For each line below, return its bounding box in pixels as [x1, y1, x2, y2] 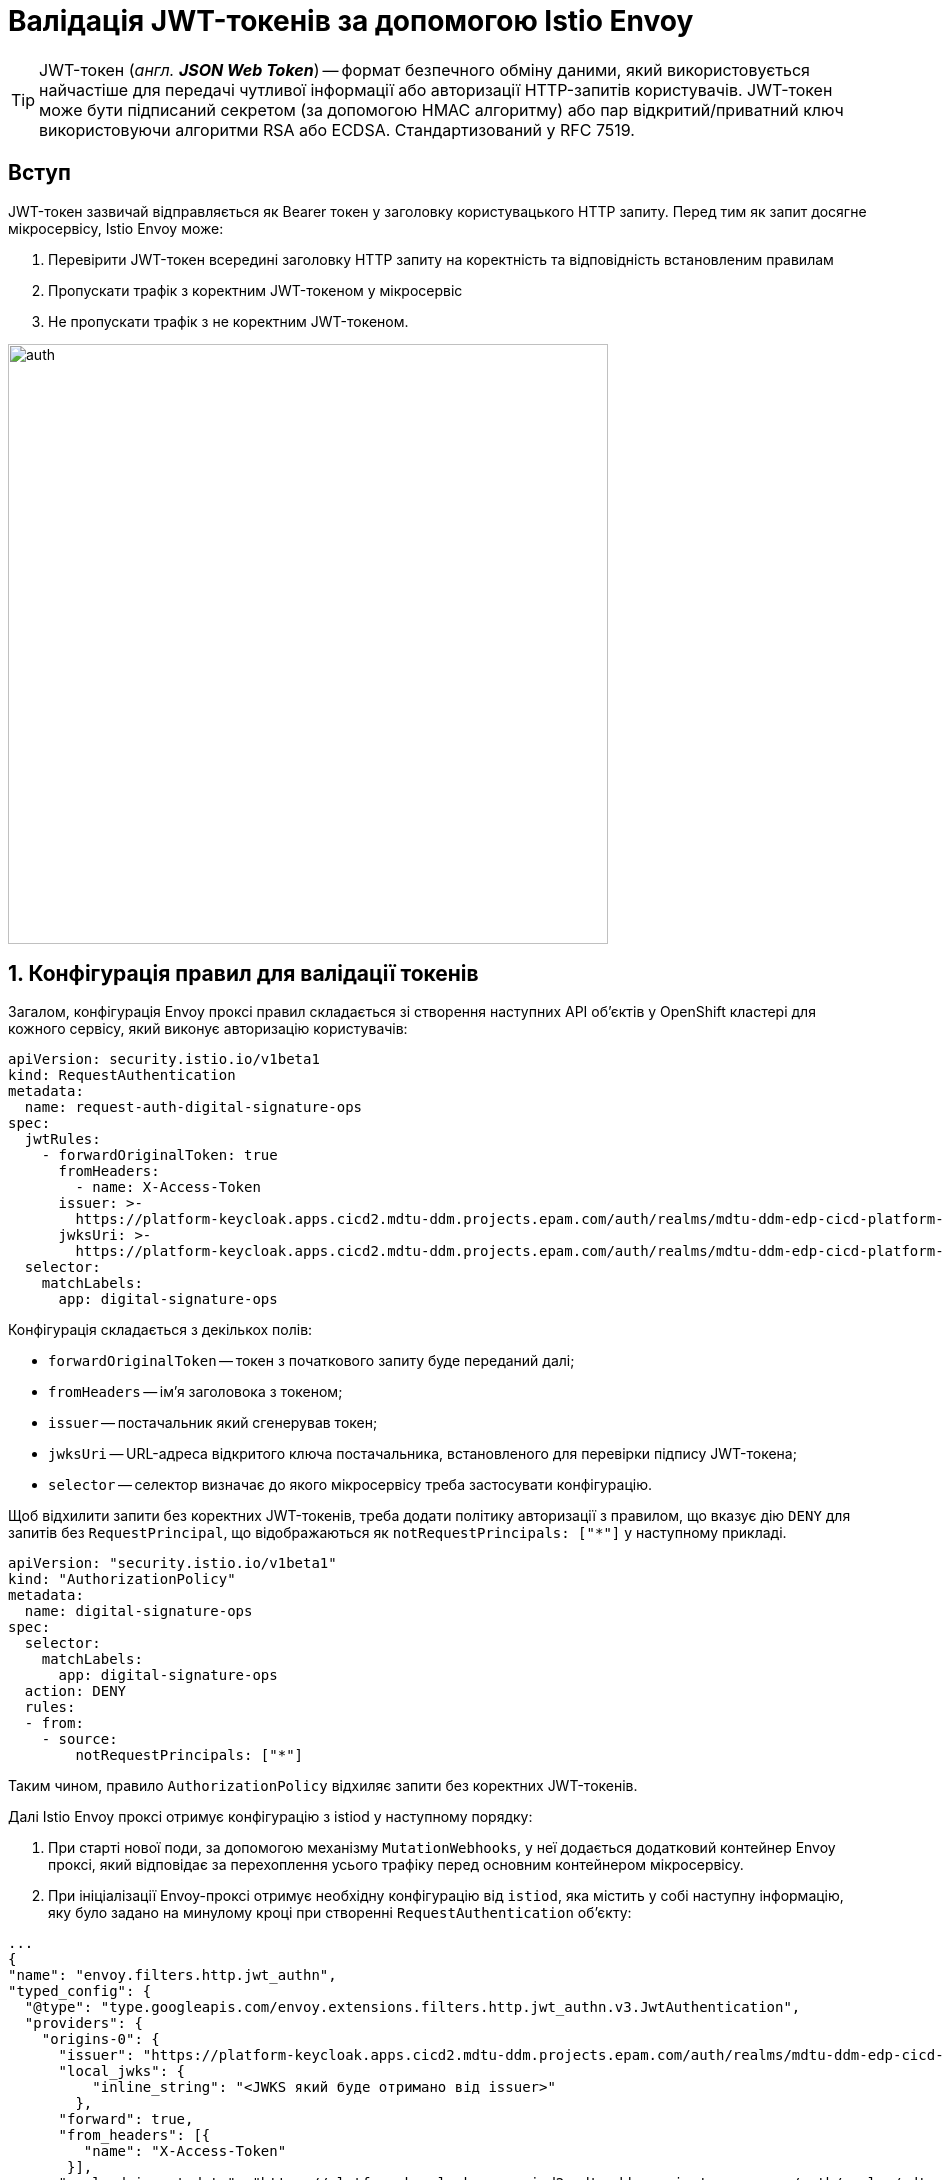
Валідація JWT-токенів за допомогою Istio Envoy [8, 4, 694, 38]
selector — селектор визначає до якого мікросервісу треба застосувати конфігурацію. [48, 1476, 653, 1494]
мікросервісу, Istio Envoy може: [8, 219, 224, 237]
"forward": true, [58, 2111, 194, 2128]
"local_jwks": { [58, 2063, 186, 2080]
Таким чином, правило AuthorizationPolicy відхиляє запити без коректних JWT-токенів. [8, 1777, 638, 1795]
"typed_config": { [8, 1983, 152, 2000]
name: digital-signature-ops [24, 1603, 253, 1620]
